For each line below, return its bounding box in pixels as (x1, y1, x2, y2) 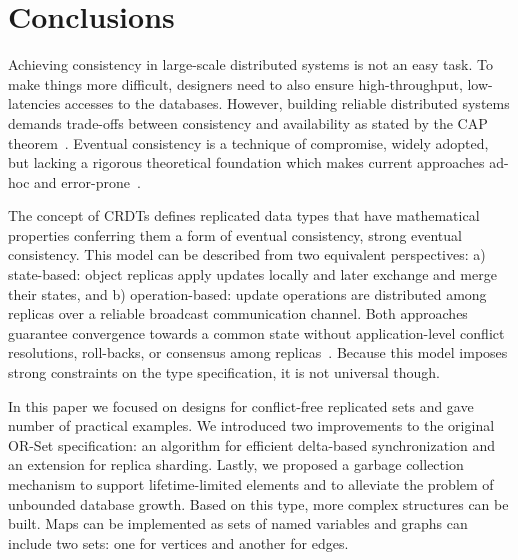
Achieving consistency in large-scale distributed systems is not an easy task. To (8, 54, 493, 75)
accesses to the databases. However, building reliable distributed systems (64, 93, 510, 114)
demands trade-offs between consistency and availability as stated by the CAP (8, 112, 488, 133)
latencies (8, 93, 61, 114)
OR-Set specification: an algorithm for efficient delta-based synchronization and (8, 434, 496, 455)
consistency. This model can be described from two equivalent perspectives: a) (8, 244, 486, 265)
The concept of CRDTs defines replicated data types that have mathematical (8, 205, 480, 226)
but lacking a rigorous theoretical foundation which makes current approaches (8, 152, 485, 173)
